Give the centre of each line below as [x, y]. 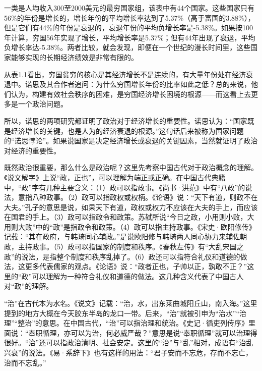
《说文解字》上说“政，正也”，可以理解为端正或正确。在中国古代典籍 [115, 177]
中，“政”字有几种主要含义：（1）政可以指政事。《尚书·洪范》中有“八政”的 [125, 187]
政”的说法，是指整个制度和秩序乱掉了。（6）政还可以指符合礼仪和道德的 [122, 256]
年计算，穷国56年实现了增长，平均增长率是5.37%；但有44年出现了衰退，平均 [130, 37]
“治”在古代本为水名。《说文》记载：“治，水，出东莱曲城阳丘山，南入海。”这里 [131, 303]
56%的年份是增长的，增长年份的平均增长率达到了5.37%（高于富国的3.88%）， [129, 17]
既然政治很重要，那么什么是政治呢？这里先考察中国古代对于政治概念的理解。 [131, 167]
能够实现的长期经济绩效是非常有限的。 [74, 57]
